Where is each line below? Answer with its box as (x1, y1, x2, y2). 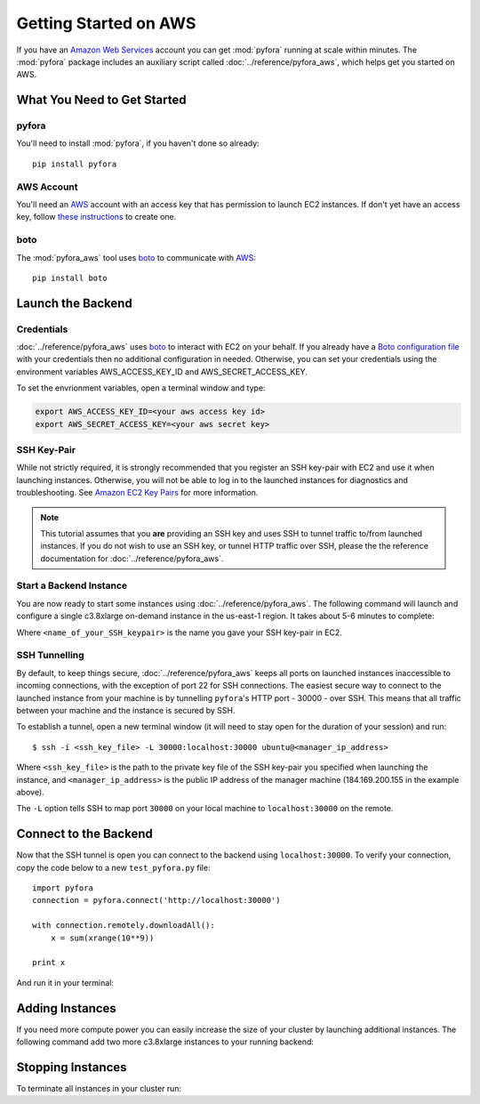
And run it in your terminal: (16, 977, 115, 987)
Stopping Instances (16, 1060, 128, 1075)
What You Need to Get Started (16, 93, 187, 108)
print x (32, 957, 66, 968)
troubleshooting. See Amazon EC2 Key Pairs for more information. (16, 488, 259, 498)
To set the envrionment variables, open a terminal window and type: (16, 383, 266, 393)
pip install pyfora (32, 158, 117, 169)
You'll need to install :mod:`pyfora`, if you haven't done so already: (16, 138, 260, 149)
